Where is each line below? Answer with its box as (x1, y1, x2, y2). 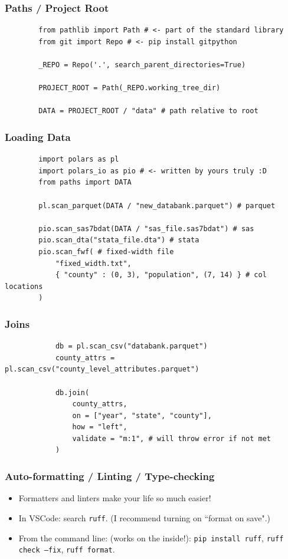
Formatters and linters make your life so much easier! (18, 492, 211, 504)
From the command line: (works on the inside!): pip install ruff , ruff (18, 531, 284, 544)
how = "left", (72, 423, 127, 432)
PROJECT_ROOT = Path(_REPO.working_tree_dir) (38, 84, 221, 93)
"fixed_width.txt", (55, 259, 132, 268)
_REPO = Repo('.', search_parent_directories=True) (38, 61, 246, 69)
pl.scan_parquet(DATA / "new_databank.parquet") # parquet (38, 201, 276, 210)
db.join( (55, 388, 90, 397)
